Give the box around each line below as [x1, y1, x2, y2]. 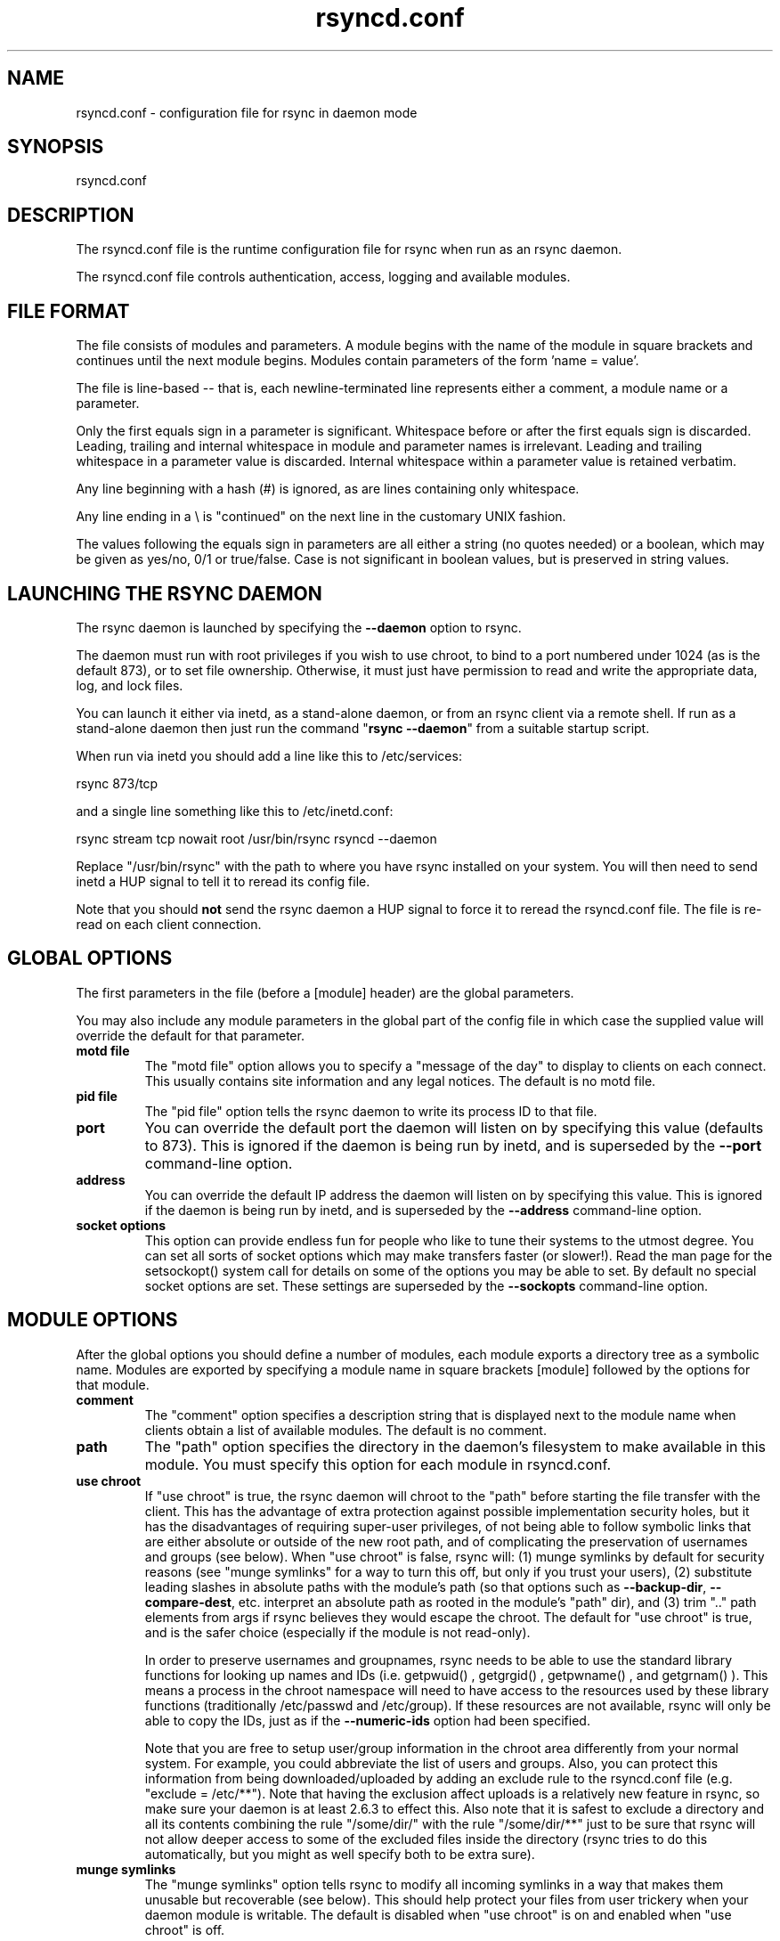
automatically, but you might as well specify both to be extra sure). [144, 1846, 535, 1862]
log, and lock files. [76, 677, 183, 693]
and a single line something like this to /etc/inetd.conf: [76, 803, 394, 819]
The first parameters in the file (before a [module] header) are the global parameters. [76, 984, 574, 1000]
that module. [76, 1376, 150, 1392]
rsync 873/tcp [76, 775, 158, 791]
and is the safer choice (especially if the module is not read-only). [144, 1624, 531, 1640]
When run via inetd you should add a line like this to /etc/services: [76, 747, 462, 763]
